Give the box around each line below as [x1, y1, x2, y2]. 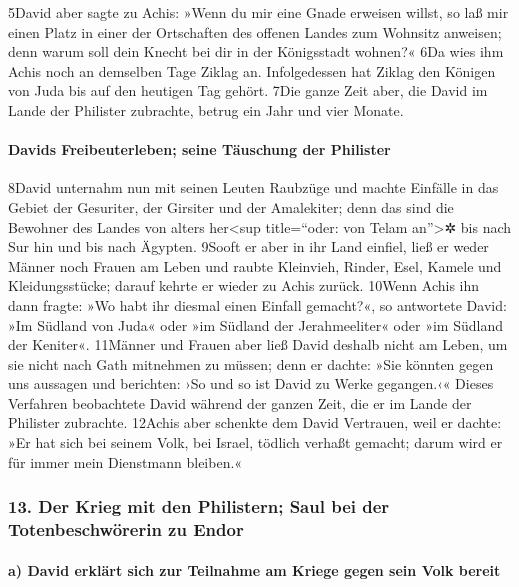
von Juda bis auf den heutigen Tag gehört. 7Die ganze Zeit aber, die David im [8, 80, 488, 101]
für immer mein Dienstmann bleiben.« [8, 451, 243, 472]
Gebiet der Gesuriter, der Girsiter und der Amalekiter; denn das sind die [8, 196, 454, 217]
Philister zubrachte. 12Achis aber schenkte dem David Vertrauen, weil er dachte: [8, 412, 502, 433]
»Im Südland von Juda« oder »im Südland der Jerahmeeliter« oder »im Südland [8, 314, 503, 335]
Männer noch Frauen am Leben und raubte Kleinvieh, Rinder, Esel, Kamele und [8, 255, 502, 276]
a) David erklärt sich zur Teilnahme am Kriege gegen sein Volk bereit [8, 559, 501, 580]
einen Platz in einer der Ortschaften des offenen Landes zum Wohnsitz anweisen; [8, 21, 502, 42]
